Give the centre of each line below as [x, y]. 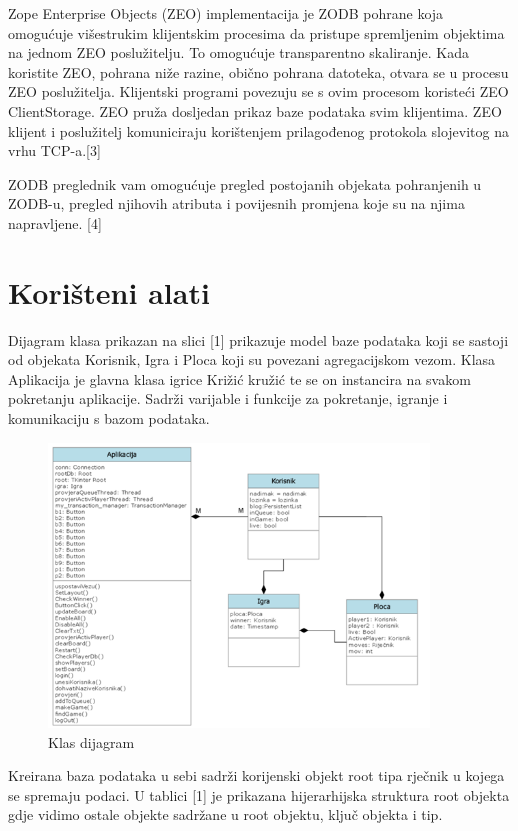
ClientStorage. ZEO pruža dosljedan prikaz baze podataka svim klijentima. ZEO [255, 110]
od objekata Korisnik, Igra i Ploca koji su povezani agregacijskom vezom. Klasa [252, 359]
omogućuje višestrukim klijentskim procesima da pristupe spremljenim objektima [256, 32]
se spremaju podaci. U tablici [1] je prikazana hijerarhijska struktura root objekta [259, 794]
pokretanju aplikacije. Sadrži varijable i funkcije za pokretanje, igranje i [228, 398]
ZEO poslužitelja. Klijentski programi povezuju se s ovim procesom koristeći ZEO [258, 91]
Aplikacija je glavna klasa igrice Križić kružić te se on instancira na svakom [239, 378]
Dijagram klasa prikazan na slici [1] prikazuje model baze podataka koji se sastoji [258, 339]
